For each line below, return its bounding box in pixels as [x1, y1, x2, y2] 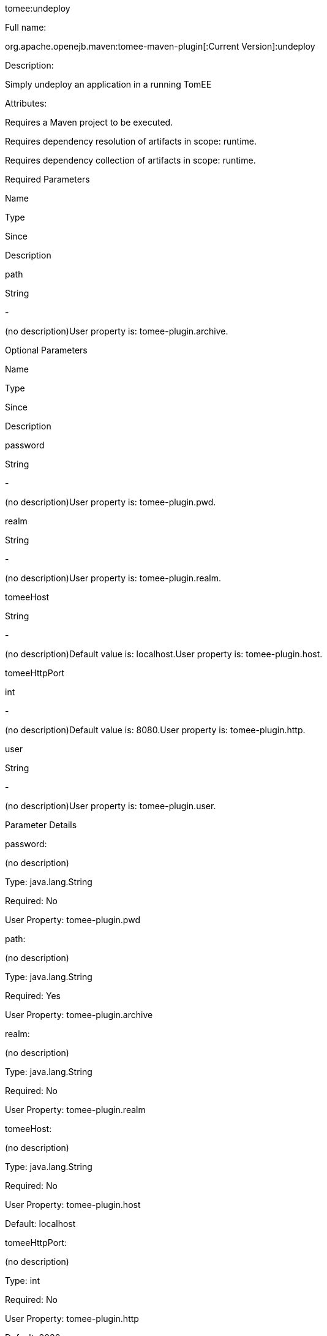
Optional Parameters [5, 345, 88, 355]
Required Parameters [5, 174, 90, 184]
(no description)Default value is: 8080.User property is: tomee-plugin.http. [5, 725, 306, 735]
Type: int [5, 1275, 40, 1286]
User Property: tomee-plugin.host [5, 1199, 141, 1210]
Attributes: [5, 98, 47, 108]
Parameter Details [5, 820, 77, 830]
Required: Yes [5, 991, 61, 1001]
